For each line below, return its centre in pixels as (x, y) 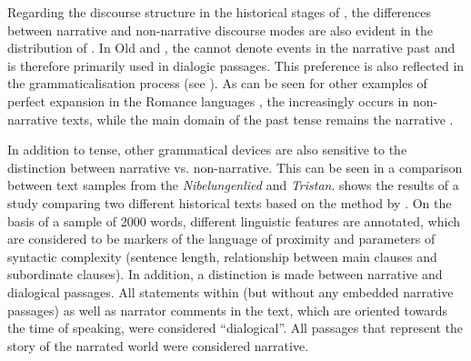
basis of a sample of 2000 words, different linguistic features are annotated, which (234, 221)
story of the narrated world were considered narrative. (158, 345)
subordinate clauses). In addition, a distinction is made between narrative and (225, 274)
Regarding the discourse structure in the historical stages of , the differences (220, 12)
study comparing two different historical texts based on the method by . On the (230, 202)
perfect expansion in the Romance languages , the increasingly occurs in (208, 100)
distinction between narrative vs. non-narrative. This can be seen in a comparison (235, 167)
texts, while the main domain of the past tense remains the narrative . (257, 119)
